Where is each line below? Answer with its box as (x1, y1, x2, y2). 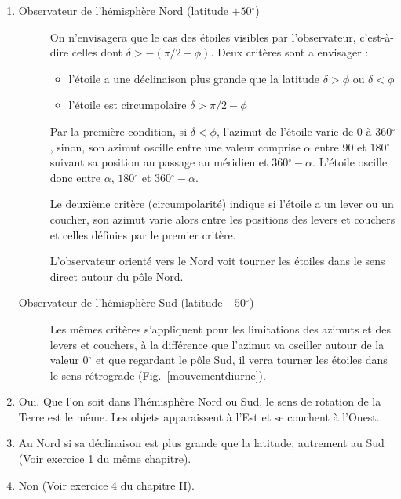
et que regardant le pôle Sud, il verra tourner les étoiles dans (95, 351, 388, 368)
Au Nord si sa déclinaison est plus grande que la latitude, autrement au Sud (18, 435, 385, 451)
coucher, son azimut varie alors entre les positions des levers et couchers (49, 210, 396, 227)
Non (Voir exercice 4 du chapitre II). (18, 476, 195, 493)
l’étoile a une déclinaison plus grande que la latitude (68, 70, 320, 86)
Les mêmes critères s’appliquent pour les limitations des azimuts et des (49, 320, 391, 337)
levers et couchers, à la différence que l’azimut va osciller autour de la (49, 336, 385, 352)
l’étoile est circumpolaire (68, 97, 187, 113)
